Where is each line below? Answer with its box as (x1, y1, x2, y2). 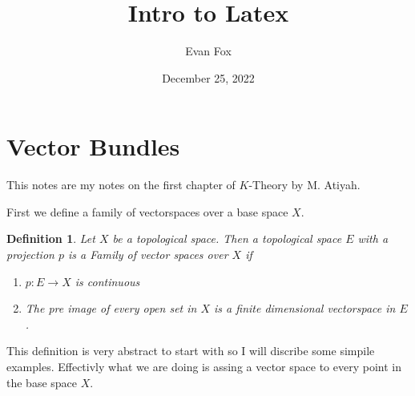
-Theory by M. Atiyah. (248, 176, 361, 193)
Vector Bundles (6, 130, 180, 163)
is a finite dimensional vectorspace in (214, 300, 396, 317)
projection (6, 246, 54, 263)
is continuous (75, 273, 140, 289)
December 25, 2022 (162, 69, 255, 86)
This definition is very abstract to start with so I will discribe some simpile (6, 342, 375, 359)
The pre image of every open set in (25, 300, 197, 317)
